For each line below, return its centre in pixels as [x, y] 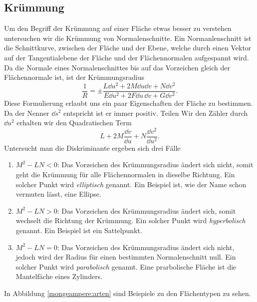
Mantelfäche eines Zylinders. [59, 276]
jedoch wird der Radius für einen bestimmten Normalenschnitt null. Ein [126, 257]
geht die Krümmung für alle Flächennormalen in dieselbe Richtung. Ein [125, 174]
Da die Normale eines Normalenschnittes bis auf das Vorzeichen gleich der [117, 67]
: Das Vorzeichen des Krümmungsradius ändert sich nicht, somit [155, 164]
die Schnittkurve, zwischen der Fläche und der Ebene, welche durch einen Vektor [128, 48]
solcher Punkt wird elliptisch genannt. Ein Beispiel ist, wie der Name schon [131, 184]
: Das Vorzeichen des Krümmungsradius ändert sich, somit [146, 210]
